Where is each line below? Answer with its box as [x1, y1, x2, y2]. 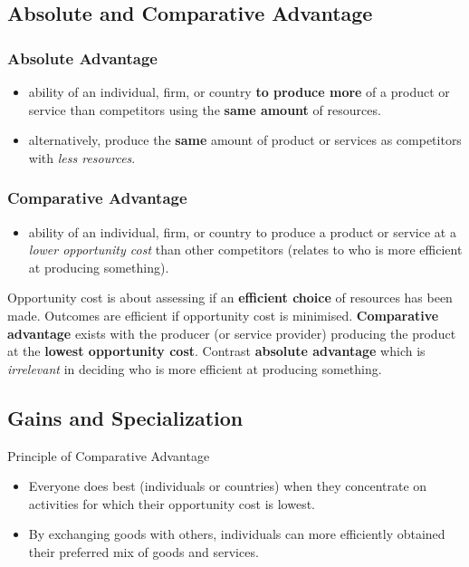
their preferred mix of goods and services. [28, 542, 259, 561]
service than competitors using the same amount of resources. [28, 100, 381, 119]
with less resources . [28, 148, 136, 167]
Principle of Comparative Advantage [7, 446, 210, 465]
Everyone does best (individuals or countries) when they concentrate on [28, 476, 427, 495]
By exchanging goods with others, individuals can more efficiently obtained [28, 524, 445, 543]
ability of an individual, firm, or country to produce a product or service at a [28, 222, 456, 241]
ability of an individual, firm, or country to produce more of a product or [28, 82, 450, 101]
